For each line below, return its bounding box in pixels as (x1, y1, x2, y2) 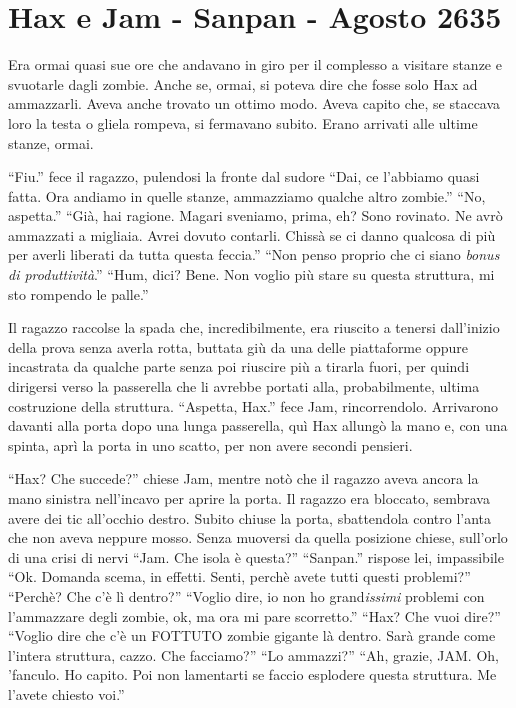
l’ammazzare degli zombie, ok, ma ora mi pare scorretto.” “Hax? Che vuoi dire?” (8, 605, 501, 626)
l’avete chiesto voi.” (8, 683, 125, 704)
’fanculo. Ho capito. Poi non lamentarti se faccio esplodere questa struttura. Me (8, 664, 497, 685)
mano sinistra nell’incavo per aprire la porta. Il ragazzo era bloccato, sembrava (8, 488, 490, 508)
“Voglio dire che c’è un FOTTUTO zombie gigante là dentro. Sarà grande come (8, 625, 496, 646)
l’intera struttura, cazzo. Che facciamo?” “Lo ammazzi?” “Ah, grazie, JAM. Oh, (8, 644, 499, 665)
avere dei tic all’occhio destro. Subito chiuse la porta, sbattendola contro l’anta (8, 507, 492, 528)
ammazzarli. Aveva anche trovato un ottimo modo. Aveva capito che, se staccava (8, 93, 501, 114)
